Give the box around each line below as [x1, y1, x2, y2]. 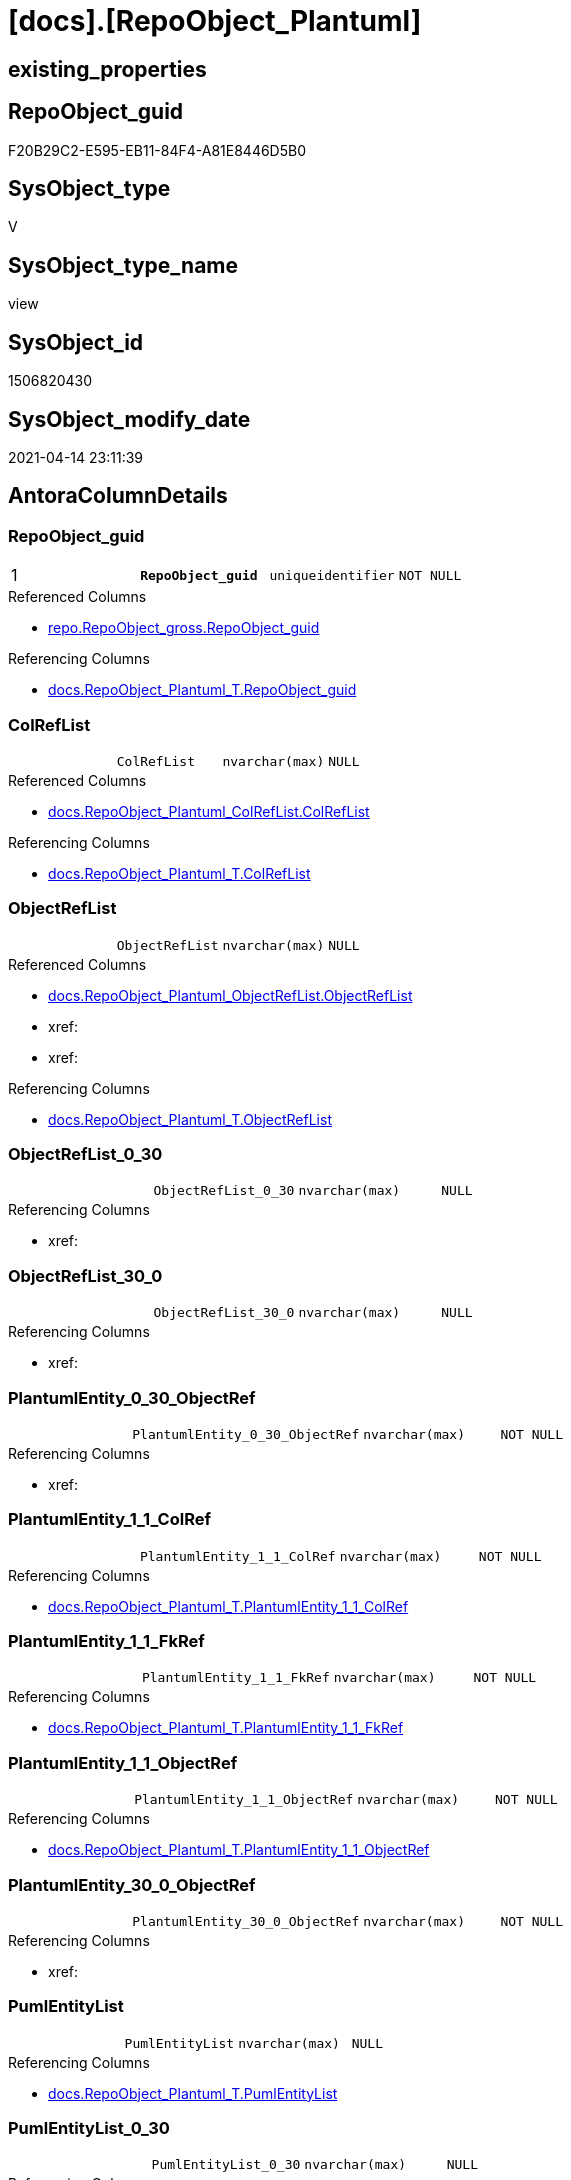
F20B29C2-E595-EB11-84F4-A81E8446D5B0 [8, 141, 307, 159]
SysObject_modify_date [8, 406, 251, 432]
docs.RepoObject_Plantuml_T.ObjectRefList [48, 1110, 332, 1128]
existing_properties [8, 56, 207, 82]
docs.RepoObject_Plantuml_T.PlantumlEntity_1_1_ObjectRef [48, 1841, 430, 1859]
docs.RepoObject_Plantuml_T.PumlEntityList [48, 2084, 338, 2102]
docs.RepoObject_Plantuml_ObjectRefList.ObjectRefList [48, 986, 413, 1004]
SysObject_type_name [8, 252, 239, 278]
